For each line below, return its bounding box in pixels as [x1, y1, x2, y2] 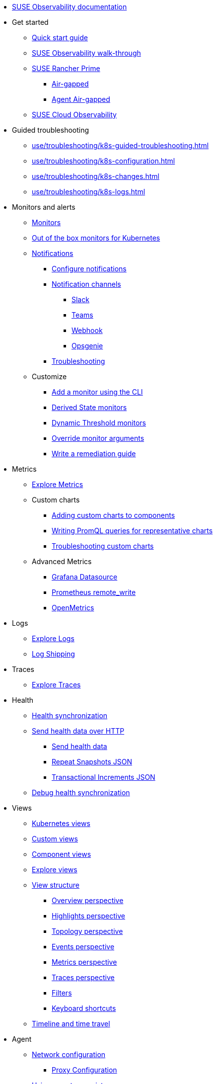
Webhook [72, 326, 103, 334]
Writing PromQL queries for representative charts [52, 526, 213, 535]
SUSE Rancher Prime [32, 64, 100, 73]
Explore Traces [32, 680, 81, 689]
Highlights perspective [52, 912, 125, 920]
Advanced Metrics [32, 557, 92, 566]
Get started [12, 18, 49, 26]
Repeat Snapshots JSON [52, 757, 132, 766]
